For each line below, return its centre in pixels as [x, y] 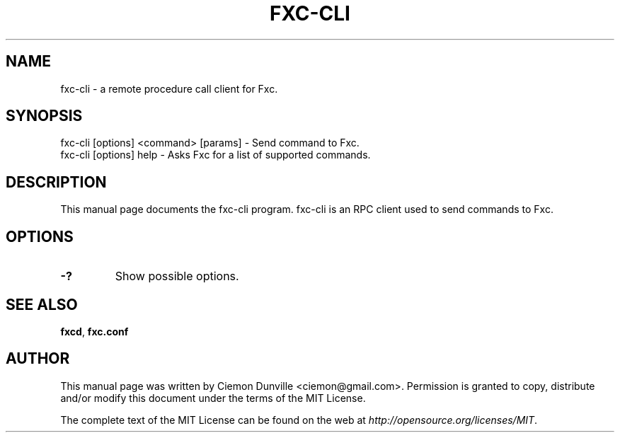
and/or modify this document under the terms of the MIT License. [213, 398]
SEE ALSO [42, 304]
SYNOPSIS [44, 116]
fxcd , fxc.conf [94, 331]
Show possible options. [177, 276]
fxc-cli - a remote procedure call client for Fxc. [169, 88]
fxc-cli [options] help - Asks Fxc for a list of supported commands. [216, 155]
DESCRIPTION [56, 182]
